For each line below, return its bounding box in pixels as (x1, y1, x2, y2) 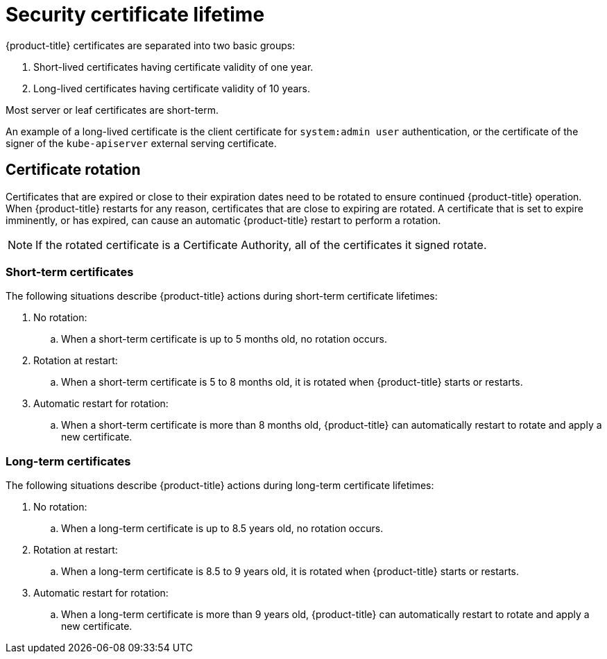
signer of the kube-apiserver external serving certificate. (6, 137, 277, 149)
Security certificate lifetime (6, 3, 265, 26)
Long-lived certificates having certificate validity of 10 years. (33, 82, 310, 94)
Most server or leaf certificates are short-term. (6, 103, 219, 116)
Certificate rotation (6, 161, 141, 179)
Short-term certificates (6, 264, 134, 279)
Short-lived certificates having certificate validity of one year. (33, 60, 314, 73)
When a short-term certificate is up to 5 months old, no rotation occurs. (61, 333, 388, 345)
